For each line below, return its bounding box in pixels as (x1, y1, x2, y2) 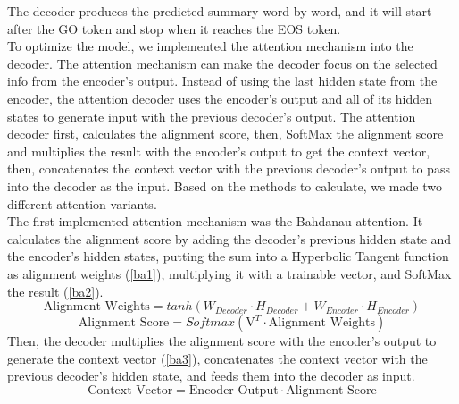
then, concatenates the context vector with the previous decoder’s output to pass (7, 159, 450, 178)
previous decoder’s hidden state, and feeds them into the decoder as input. (7, 366, 415, 385)
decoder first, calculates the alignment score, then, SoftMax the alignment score (7, 124, 444, 143)
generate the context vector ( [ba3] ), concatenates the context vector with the (7, 349, 428, 367)
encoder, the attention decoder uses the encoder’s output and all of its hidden (7, 88, 433, 107)
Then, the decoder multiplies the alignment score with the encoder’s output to (7, 332, 437, 350)
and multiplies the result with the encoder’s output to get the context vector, (7, 141, 430, 160)
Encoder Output (188, 383, 279, 397)
